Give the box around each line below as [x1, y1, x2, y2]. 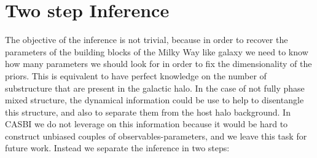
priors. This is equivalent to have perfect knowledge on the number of [5, 69, 267, 82]
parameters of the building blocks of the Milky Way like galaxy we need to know [5, 45, 308, 58]
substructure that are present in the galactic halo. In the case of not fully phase [5, 81, 305, 94]
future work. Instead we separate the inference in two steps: [5, 141, 230, 154]
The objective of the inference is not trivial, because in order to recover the [5, 33, 288, 46]
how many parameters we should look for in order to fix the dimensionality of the [5, 57, 312, 70]
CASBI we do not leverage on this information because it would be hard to [5, 117, 288, 130]
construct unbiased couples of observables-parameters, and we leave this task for [5, 129, 307, 142]
